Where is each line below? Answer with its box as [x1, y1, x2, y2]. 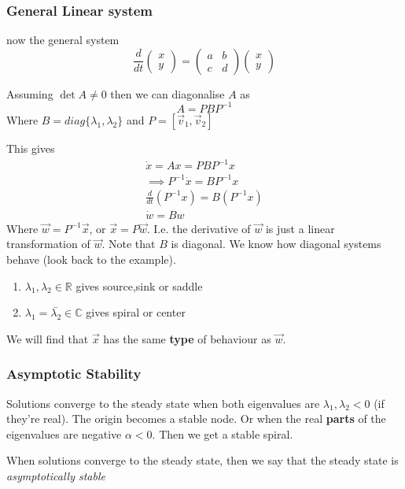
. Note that [101, 235, 156, 252]
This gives [6, 139, 55, 156]
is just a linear [265, 220, 335, 236]
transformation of [6, 235, 90, 252]
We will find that [6, 330, 89, 346]
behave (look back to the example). [6, 251, 176, 268]
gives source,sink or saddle [75, 277, 203, 294]
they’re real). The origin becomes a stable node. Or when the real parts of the [6, 410, 386, 427]
